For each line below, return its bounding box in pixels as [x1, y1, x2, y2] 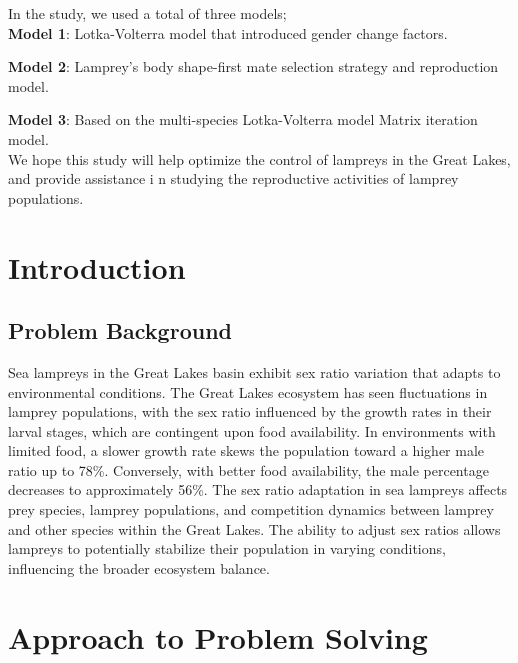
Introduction [8, 246, 186, 287]
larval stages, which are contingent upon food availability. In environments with [8, 420, 496, 441]
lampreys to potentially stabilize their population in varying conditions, [8, 538, 446, 559]
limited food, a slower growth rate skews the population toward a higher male [8, 440, 485, 461]
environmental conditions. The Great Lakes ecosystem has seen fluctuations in [8, 381, 488, 402]
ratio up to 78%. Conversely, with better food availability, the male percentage [8, 459, 489, 480]
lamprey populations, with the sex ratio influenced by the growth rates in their [8, 401, 492, 422]
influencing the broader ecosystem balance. [8, 557, 270, 578]
